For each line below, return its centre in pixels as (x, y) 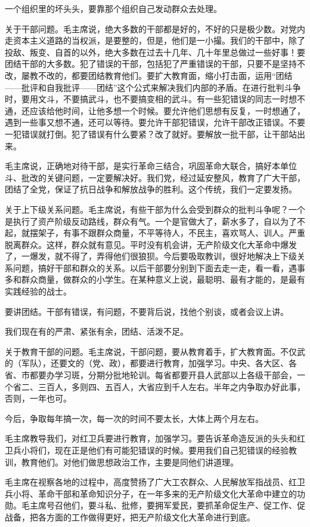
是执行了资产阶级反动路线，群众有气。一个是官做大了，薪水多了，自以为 (147, 221)
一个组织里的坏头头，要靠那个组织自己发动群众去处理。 (113, 8)
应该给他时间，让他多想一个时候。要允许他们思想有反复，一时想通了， (167, 110)
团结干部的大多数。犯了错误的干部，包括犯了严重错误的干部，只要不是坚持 (151, 64)
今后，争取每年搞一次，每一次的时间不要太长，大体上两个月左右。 (134, 418)
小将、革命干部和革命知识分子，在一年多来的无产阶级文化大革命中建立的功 (159, 493)
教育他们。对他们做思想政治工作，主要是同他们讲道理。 (130, 462)
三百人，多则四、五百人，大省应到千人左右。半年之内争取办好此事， (171, 386)
